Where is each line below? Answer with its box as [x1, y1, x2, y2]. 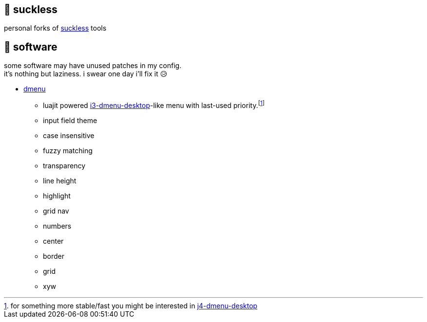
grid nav [43, 206, 69, 215]
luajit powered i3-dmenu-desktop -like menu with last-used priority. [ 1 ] [43, 100, 265, 109]
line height [43, 176, 77, 185]
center [43, 236, 64, 245]
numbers [43, 221, 72, 230]
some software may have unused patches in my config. [4, 61, 182, 70]
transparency [43, 161, 86, 170]
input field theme [43, 116, 97, 125]
